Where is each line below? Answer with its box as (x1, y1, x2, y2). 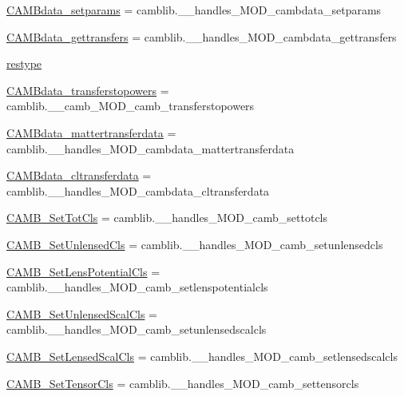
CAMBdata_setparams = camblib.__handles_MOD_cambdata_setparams (6, 2, 382, 18)
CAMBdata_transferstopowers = (6, 81, 169, 98)
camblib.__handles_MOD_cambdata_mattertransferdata (6, 140, 295, 156)
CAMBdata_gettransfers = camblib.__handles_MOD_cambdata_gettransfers (6, 28, 397, 45)
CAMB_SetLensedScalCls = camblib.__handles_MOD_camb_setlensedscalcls (6, 347, 398, 364)
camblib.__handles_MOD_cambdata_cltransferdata (6, 182, 270, 199)
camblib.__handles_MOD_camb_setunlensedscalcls (6, 321, 267, 338)
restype (6, 55, 42, 72)
